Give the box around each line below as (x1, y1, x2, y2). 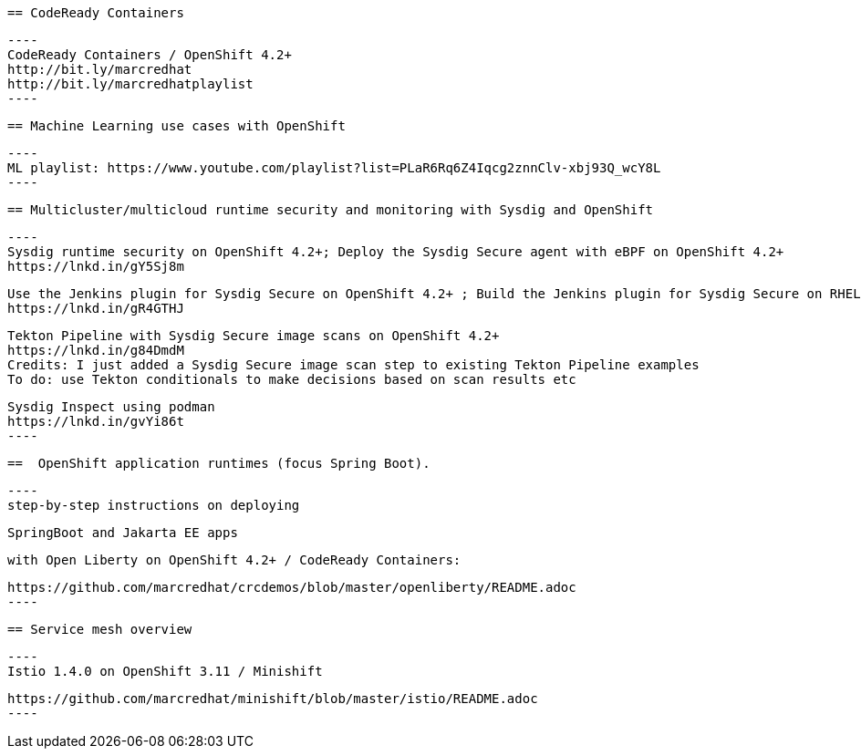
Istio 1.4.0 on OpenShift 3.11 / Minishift (7, 664, 323, 678)
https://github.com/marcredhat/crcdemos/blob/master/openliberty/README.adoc (7, 580, 576, 595)
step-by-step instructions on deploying (7, 498, 300, 513)
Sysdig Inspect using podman (7, 399, 215, 414)
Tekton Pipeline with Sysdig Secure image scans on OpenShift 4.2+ (7, 328, 500, 343)
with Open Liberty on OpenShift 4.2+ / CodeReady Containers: (7, 553, 462, 567)
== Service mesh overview (7, 622, 192, 637)
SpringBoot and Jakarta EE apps (7, 525, 238, 540)
